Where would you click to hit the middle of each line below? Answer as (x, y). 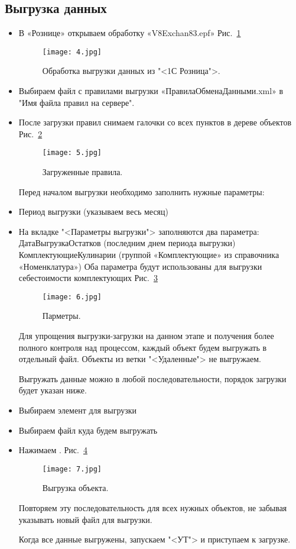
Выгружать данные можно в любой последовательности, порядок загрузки (152, 378)
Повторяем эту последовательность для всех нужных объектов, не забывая (153, 508)
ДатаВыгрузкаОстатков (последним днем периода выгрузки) (127, 243)
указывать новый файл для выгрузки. (85, 519)
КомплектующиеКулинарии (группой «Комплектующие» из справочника (149, 255)
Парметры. (61, 316)
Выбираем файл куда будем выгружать (88, 430)
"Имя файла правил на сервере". (77, 102)
